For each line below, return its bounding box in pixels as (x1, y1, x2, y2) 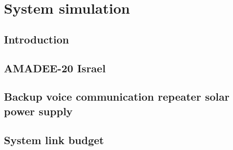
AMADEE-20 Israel (4, 60, 106, 75)
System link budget (4, 132, 104, 147)
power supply (4, 103, 73, 118)
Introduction (4, 31, 69, 46)
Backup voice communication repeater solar (4, 89, 230, 104)
